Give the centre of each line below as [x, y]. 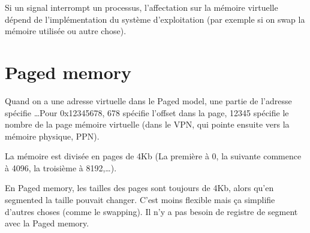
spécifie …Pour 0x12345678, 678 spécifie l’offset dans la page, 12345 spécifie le [147, 112]
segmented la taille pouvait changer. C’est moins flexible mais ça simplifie [140, 200]
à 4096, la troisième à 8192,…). [61, 167]
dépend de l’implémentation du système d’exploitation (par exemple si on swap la [155, 19]
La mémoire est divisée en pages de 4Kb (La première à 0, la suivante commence [153, 156]
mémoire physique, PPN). [52, 136]
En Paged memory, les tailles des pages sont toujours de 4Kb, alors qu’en [139, 188]
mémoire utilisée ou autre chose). [66, 31]
